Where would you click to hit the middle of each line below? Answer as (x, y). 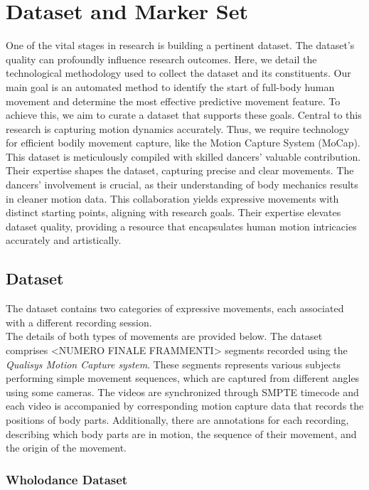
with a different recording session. (79, 322)
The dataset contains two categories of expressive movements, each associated (175, 308)
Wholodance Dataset (67, 479)
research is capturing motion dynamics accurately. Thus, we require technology (178, 128)
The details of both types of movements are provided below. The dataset (164, 336)
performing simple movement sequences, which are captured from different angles (183, 378)
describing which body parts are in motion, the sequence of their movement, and (181, 433)
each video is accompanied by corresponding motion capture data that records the (185, 406)
